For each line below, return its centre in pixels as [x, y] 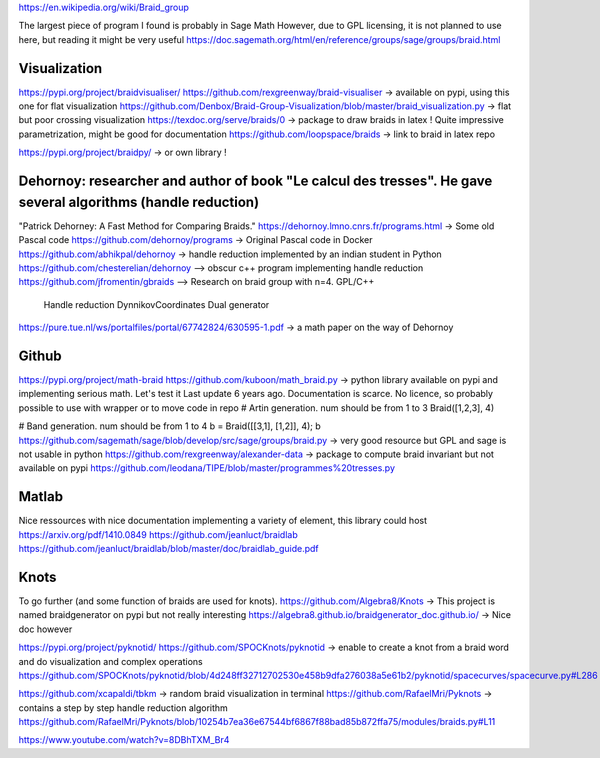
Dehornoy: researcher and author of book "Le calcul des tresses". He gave [255, 181]
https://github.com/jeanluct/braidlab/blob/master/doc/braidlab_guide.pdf [168, 549]
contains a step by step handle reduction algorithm [123, 707]
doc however [45, 629]
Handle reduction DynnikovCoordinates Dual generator [156, 304]
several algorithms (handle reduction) [139, 201]
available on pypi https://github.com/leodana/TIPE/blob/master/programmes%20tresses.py [206, 468]
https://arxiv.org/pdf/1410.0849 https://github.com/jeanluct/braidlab [158, 534]
